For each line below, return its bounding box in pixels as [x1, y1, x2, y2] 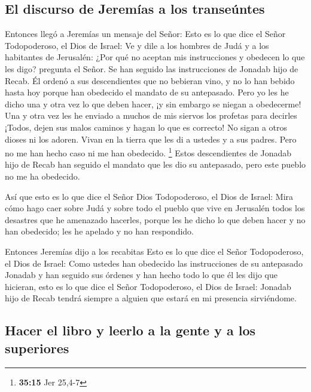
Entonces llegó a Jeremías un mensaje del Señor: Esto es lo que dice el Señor [5, 27, 286, 40]
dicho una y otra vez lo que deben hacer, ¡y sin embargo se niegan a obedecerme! [5, 97, 301, 110]
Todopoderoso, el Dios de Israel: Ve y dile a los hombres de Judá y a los [5, 39, 269, 51]
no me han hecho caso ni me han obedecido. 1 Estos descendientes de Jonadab [5, 145, 292, 159]
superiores [5, 338, 69, 357]
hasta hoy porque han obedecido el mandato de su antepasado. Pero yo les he [5, 86, 289, 98]
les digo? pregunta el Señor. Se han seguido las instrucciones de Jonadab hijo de [5, 62, 298, 75]
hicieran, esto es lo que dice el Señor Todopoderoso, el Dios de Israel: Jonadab [5, 280, 291, 292]
